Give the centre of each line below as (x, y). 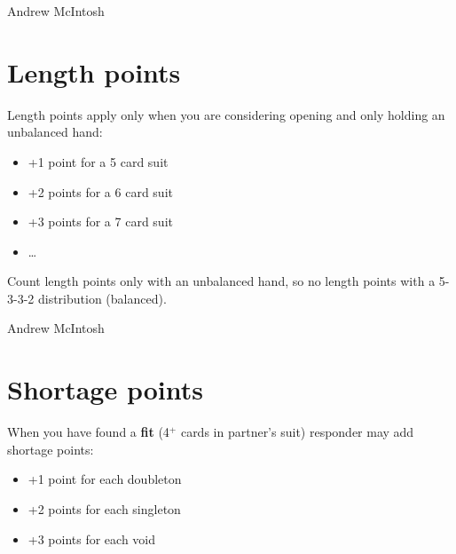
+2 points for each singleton (104, 508)
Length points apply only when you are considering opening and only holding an (226, 114)
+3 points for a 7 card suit (100, 222)
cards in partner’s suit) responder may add (297, 432)
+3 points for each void (92, 538)
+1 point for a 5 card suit (98, 161)
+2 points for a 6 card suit (100, 191)
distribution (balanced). (102, 298)
